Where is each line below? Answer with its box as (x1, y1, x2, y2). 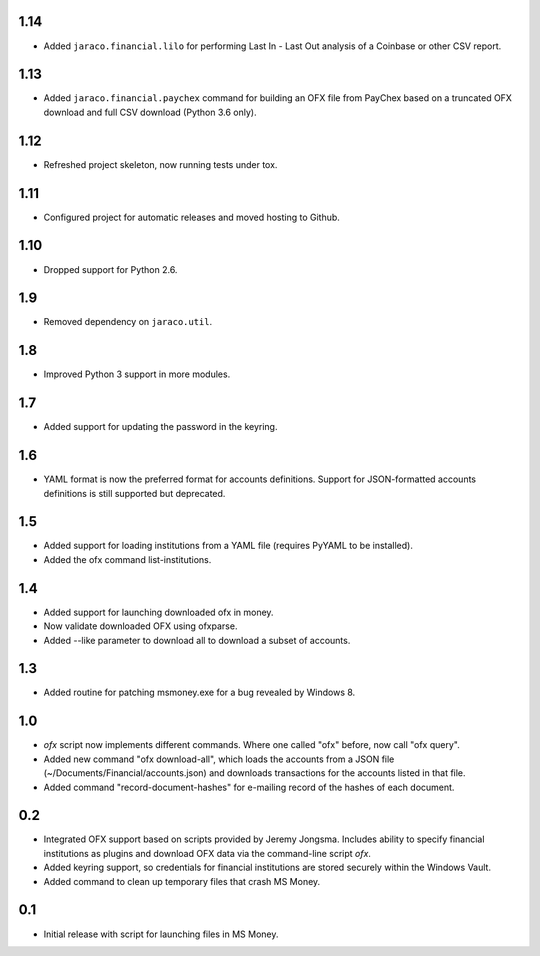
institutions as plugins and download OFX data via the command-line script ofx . (43, 847, 372, 859)
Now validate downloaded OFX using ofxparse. (43, 620, 238, 632)
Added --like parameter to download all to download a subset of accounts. (43, 634, 351, 646)
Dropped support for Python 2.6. (43, 263, 178, 275)
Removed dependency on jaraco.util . (43, 316, 213, 328)
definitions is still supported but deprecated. (43, 487, 226, 499)
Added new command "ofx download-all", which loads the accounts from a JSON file (43, 753, 395, 765)
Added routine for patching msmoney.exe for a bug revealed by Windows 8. (43, 686, 356, 699)
